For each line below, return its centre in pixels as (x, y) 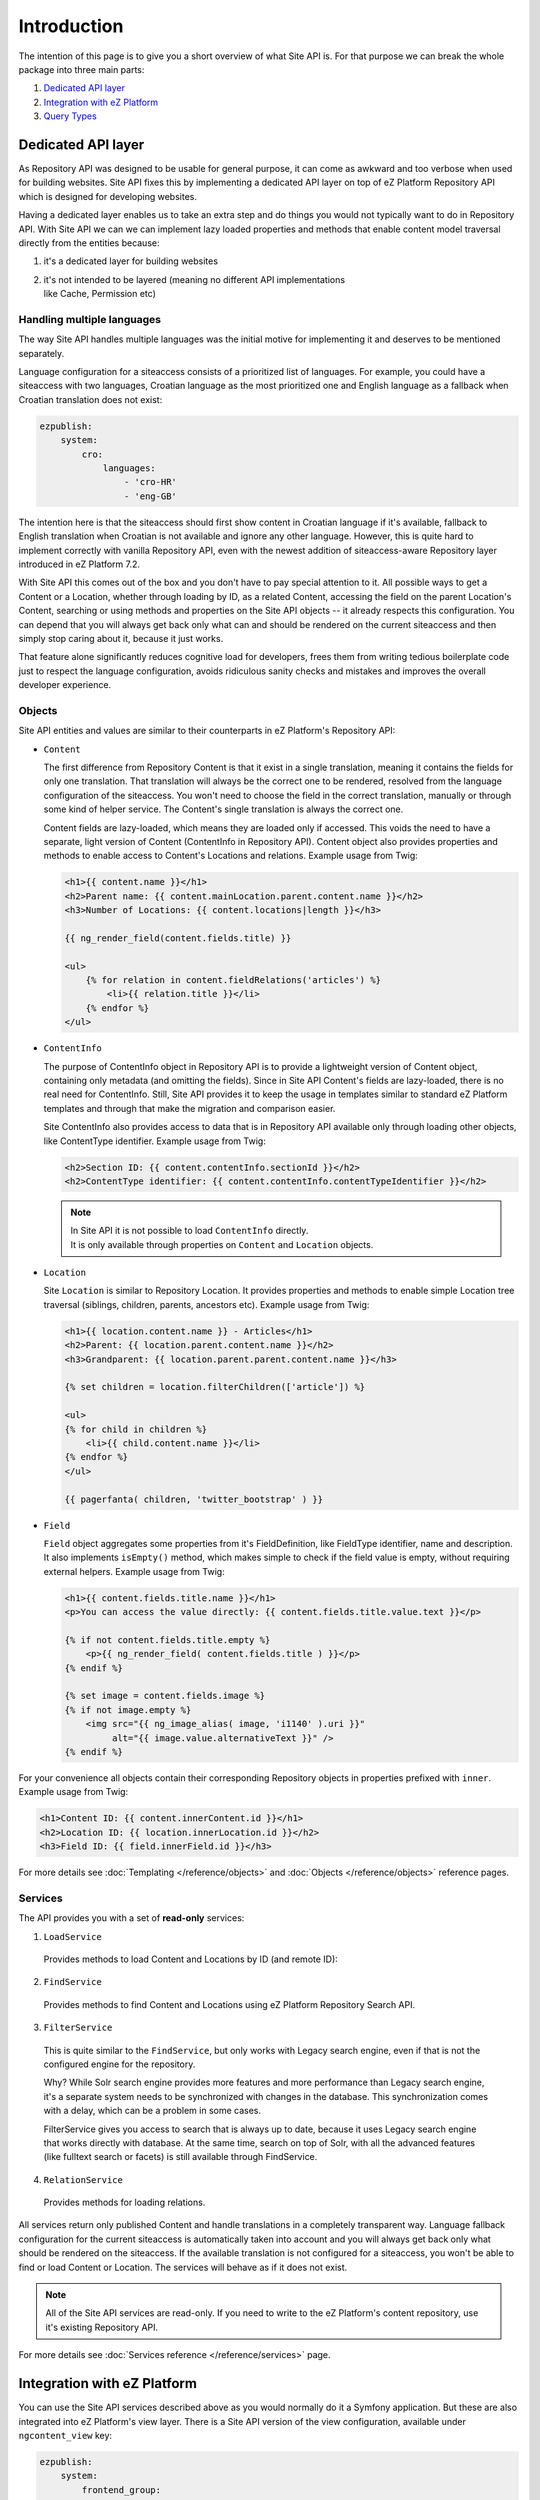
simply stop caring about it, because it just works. (121, 638)
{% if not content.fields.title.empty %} (167, 1639)
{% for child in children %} (136, 1429)
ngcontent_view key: (65, 2435)
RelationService (83, 2179)
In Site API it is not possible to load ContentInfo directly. (189, 1231)
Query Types (70, 116)
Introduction (71, 26)
